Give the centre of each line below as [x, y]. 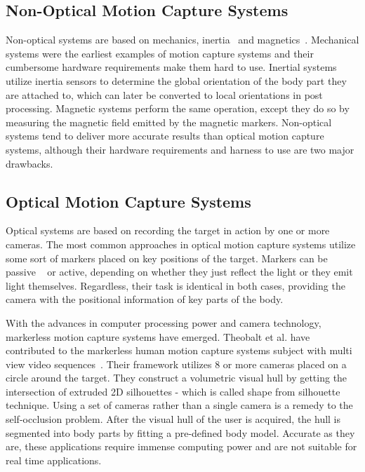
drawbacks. [29, 163]
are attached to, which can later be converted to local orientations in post [164, 94]
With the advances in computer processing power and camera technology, [164, 322]
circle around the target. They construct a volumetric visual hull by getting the [177, 378]
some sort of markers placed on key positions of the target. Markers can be [167, 258]
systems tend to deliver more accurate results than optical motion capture [165, 136]
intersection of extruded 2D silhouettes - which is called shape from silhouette [173, 391]
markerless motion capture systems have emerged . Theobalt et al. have [158, 336]
